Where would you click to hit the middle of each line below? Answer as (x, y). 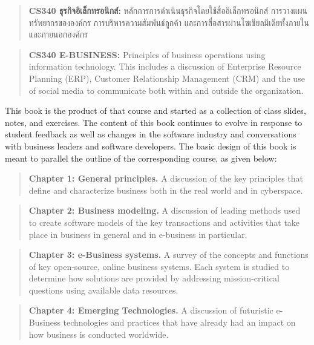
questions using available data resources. (103, 290)
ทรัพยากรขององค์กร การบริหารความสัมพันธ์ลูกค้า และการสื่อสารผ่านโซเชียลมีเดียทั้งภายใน (169, 22)
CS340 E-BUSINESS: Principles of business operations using (147, 54)
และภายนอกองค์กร (58, 34)
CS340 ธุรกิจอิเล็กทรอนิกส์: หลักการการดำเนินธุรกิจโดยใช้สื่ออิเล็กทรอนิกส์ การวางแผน (168, 10)
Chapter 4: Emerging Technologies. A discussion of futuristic (151, 310)
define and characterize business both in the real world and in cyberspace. (166, 190)
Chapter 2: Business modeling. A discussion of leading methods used (165, 210)
